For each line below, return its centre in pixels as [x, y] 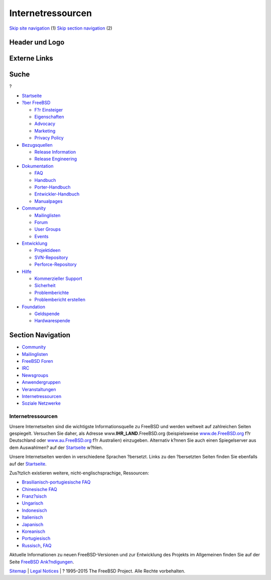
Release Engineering [56, 159]
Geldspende [47, 314]
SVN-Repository [51, 257]
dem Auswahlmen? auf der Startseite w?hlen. [56, 447]
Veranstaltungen [39, 389]
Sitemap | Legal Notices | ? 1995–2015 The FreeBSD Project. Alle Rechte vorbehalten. [97, 571]
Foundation [33, 307]
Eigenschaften [49, 117]
